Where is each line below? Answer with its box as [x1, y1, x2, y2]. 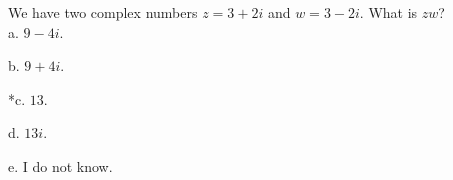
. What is [359, 2, 418, 22]
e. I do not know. [8, 155, 113, 176]
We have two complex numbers [8, 2, 198, 22]
